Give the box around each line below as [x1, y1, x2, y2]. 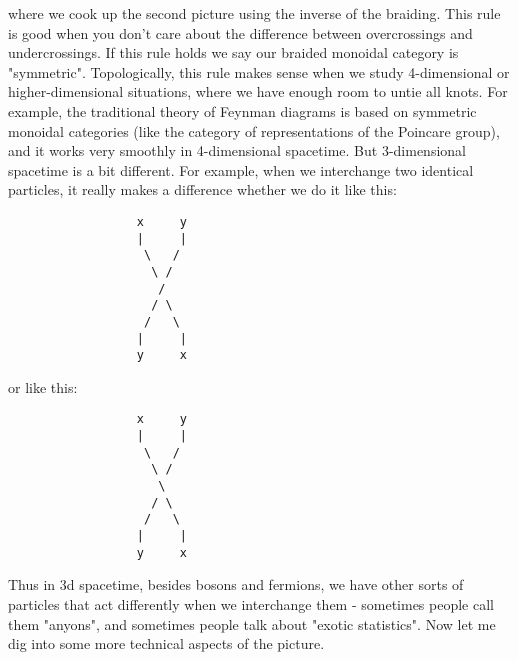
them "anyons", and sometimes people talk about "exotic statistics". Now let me [8, 613, 496, 634]
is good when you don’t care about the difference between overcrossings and [8, 22, 473, 43]
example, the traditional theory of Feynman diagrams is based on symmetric [8, 100, 477, 121]
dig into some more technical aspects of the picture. [8, 633, 325, 654]
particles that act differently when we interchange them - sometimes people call [8, 593, 494, 614]
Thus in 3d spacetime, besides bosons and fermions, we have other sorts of [8, 574, 464, 595]
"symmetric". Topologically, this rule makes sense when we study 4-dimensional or [8, 61, 510, 82]
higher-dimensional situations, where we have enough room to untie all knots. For [8, 81, 508, 102]
